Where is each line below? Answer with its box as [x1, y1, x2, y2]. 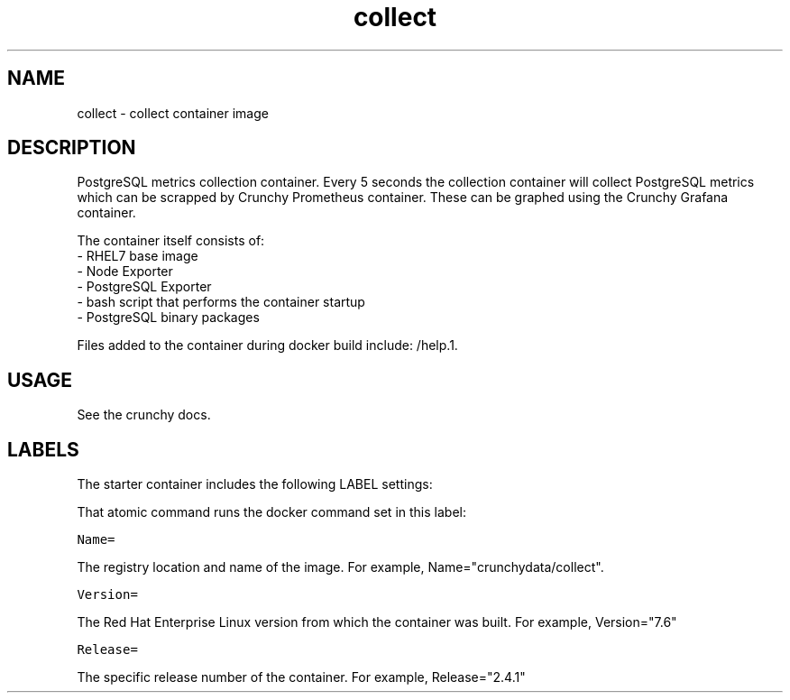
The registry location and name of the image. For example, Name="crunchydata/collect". [77, 559, 604, 576]
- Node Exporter [77, 263, 173, 280]
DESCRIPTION [7, 136, 136, 160]
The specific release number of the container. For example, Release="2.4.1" [77, 669, 526, 686]
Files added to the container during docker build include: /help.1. [77, 337, 458, 354]
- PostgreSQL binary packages [77, 309, 260, 326]
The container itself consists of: [77, 233, 265, 249]
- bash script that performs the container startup [77, 294, 365, 310]
